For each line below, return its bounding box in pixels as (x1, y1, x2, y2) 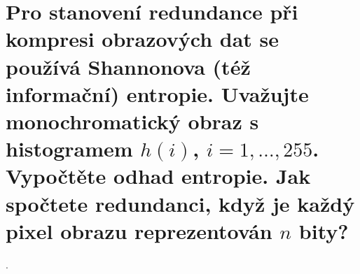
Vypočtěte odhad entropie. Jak (6, 161, 311, 190)
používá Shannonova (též (6, 52, 251, 80)
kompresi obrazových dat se (6, 24, 279, 53)
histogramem (6, 134, 133, 163)
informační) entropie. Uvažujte (6, 79, 309, 108)
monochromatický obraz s (6, 106, 259, 135)
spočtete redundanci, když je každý (6, 189, 355, 217)
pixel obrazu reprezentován (6, 216, 272, 245)
